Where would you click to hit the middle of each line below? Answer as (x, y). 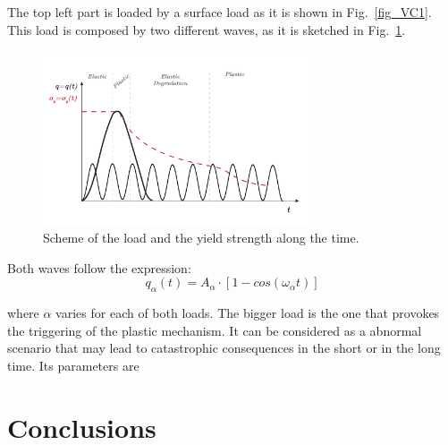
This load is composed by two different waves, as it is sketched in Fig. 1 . (207, 29)
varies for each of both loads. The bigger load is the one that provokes (248, 312)
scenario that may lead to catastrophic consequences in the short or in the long (224, 348)
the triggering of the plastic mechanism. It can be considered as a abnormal (215, 330)
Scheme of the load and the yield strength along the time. (201, 237)
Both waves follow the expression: (99, 267)
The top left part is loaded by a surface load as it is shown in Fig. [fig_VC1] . (220, 12)
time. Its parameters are (73, 365)
